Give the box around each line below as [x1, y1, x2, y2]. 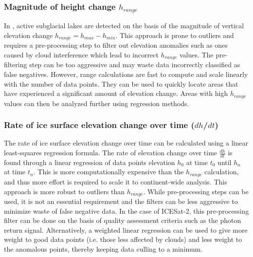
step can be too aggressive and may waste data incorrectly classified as [29, 59, 240, 70]
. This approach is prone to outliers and [115, 30, 234, 40]
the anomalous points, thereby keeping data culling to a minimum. [4, 243, 203, 254]
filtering [4, 59, 27, 70]
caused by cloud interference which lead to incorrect [4, 49, 159, 59]
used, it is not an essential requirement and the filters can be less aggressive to [4, 196, 238, 206]
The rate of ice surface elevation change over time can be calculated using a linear [4, 138, 248, 148]
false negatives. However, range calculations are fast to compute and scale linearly [4, 69, 248, 79]
